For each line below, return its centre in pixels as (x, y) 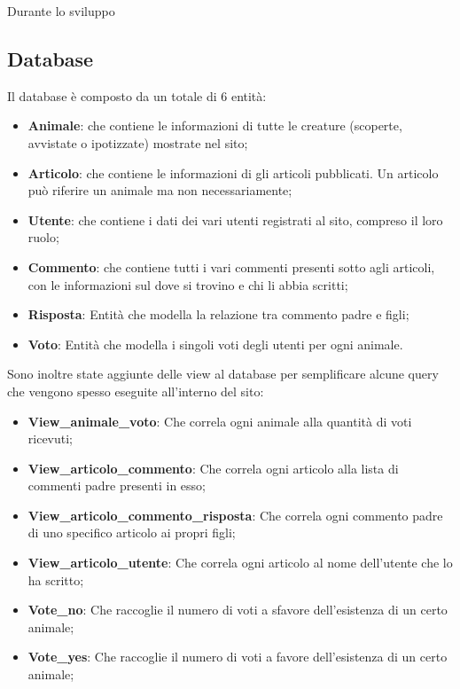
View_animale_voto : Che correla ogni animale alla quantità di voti (220, 421)
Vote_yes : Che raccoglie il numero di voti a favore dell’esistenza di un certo (238, 657)
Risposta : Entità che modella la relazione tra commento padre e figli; (218, 314)
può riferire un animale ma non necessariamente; (160, 190)
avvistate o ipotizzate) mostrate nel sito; (138, 142)
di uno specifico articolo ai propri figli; (132, 532)
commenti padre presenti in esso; (117, 485)
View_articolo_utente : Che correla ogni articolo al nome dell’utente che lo (240, 563)
